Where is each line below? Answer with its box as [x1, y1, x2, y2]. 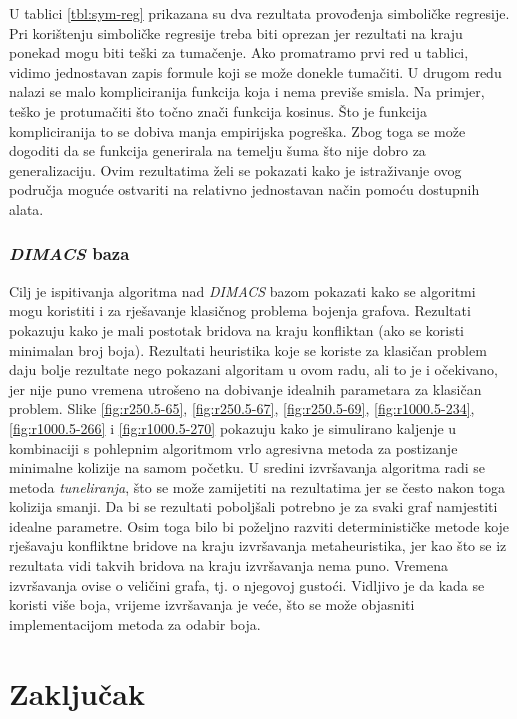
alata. [9, 198, 44, 219]
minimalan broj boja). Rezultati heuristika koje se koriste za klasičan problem [9, 339, 487, 360]
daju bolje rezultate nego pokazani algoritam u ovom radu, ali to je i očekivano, [9, 359, 498, 380]
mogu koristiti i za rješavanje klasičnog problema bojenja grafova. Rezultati [9, 300, 471, 321]
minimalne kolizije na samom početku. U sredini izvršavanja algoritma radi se [9, 457, 486, 478]
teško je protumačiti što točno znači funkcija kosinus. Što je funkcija [9, 100, 428, 121]
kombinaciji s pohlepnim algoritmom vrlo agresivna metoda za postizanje [9, 437, 458, 458]
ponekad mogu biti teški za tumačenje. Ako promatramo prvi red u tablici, [9, 42, 469, 63]
